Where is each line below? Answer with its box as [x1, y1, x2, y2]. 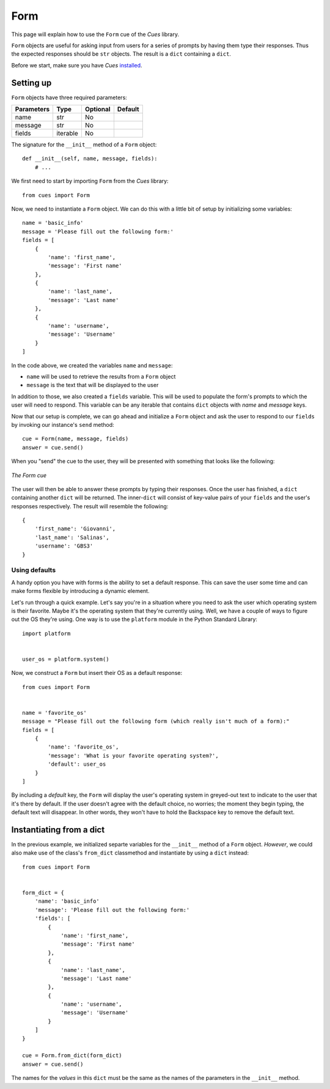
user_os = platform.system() [22, 655, 109, 663]
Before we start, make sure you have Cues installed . [11, 61, 143, 69]
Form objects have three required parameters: [11, 94, 128, 101]
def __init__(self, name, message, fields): [22, 155, 158, 162]
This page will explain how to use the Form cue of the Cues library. [11, 31, 180, 38]
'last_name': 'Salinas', [34, 533, 109, 541]
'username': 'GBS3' [34, 543, 94, 549]
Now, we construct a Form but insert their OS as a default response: [11, 669, 183, 677]
